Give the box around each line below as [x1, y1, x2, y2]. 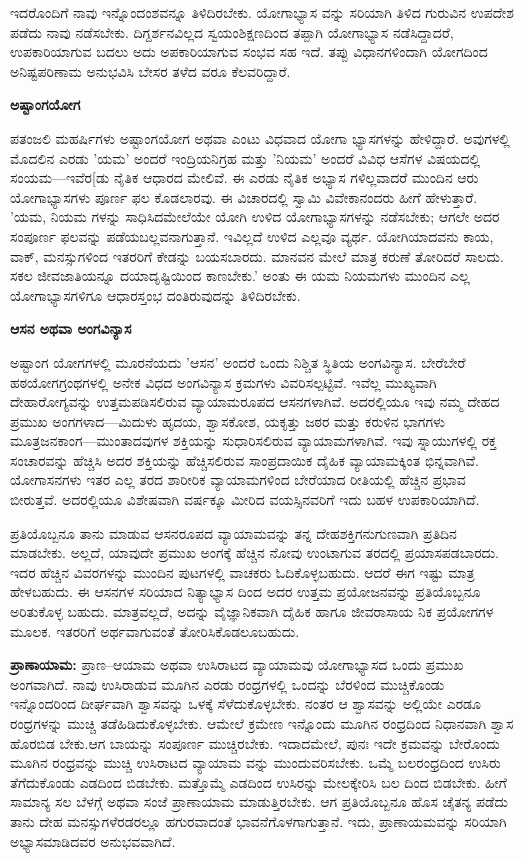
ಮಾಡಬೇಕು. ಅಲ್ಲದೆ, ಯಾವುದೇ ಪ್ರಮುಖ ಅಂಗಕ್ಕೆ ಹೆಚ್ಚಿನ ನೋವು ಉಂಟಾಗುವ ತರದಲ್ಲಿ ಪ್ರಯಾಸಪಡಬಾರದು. [10, 542, 500, 563]
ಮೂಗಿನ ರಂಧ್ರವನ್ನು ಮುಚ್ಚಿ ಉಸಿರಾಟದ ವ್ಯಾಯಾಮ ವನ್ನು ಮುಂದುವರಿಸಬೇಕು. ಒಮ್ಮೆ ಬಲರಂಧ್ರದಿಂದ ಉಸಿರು [10, 752, 501, 773]
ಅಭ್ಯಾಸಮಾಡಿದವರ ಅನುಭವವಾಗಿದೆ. [10, 830, 176, 851]
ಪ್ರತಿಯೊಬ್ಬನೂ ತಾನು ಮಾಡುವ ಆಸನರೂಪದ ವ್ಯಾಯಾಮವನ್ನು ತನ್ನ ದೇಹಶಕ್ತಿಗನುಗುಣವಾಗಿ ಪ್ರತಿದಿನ [10, 522, 457, 543]
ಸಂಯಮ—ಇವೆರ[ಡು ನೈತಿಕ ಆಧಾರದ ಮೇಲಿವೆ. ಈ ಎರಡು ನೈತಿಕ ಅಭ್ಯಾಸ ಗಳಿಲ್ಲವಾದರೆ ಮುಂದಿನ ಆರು [10, 167, 479, 188]
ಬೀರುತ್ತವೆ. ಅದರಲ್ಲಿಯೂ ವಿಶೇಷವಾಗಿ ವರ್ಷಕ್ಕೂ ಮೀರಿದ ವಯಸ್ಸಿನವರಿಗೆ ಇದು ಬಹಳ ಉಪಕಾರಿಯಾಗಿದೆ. [10, 489, 480, 510]
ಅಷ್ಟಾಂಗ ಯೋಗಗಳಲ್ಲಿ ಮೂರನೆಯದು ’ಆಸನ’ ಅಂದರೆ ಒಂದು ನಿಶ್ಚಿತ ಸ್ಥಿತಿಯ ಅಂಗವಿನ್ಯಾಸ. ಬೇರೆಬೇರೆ [10, 351, 466, 372]
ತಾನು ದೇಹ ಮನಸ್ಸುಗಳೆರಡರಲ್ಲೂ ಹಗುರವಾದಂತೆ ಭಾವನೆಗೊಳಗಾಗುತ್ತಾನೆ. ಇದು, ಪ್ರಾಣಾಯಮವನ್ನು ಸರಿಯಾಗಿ [10, 810, 507, 831]
